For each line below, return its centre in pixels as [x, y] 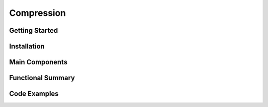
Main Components [38, 62]
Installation [27, 46]
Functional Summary [42, 78]
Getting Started [33, 30]
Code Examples [34, 94]
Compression [38, 13]
